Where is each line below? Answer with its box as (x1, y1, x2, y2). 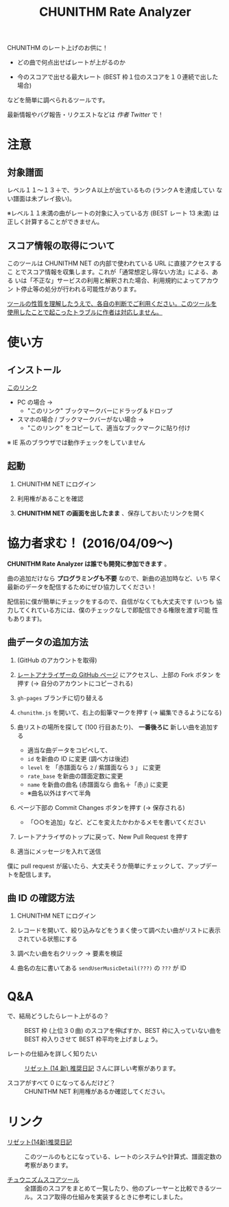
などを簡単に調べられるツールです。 (7, 96, 109, 104)
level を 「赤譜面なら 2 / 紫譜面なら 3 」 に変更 (27, 763, 161, 772)
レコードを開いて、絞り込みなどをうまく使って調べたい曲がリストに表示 (16, 927, 221, 935)
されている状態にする (16, 935, 77, 943)
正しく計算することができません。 (7, 217, 104, 226)
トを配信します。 (7, 870, 55, 879)
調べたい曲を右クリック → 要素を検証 (16, 949, 123, 957)
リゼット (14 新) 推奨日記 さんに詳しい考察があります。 (24, 1064, 180, 1073)
